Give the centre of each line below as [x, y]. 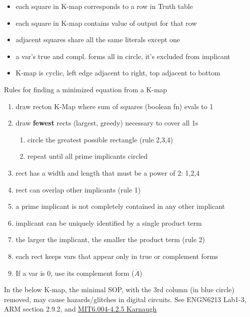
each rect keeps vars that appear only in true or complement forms [117, 256]
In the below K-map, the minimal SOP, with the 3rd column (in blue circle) [119, 289]
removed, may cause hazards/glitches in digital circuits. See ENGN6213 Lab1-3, [125, 299]
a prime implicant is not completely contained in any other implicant [120, 206]
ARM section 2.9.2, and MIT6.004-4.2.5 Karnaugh [80, 309]
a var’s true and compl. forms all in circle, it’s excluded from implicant [123, 56]
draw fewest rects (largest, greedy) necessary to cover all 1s [107, 123]
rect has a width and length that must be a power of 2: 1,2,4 [108, 172]
